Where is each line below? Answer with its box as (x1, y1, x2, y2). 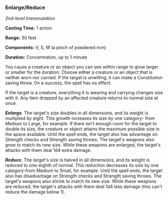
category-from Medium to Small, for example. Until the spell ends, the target (5, 167, 163, 174)
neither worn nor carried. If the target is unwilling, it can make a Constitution (5, 75, 163, 81)
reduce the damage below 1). (5, 189, 65, 195)
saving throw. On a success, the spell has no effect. (5, 80, 112, 86)
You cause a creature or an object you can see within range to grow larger (5, 64, 159, 70)
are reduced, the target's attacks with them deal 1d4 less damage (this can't (5, 183, 162, 189)
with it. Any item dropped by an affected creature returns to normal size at (5, 95, 158, 101)
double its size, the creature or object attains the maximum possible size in (5, 126, 159, 132)
